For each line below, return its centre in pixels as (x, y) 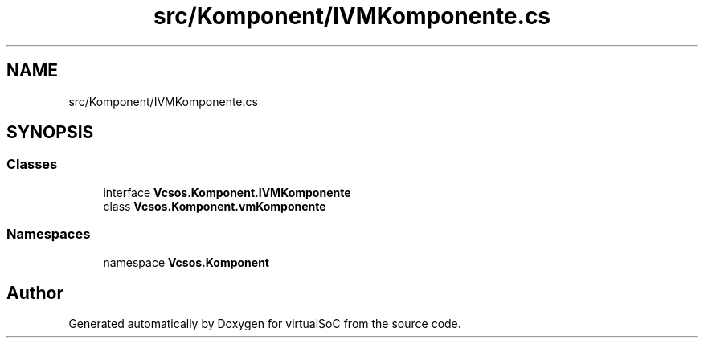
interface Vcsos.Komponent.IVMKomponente (227, 192)
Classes (32, 164)
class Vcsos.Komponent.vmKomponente (215, 206)
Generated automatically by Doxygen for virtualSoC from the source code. (265, 324)
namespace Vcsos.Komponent (186, 262)
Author (35, 293)
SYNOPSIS (50, 133)
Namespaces (49, 234)
